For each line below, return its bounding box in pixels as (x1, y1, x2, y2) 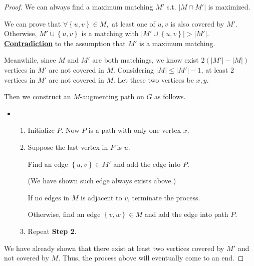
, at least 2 (201, 64, 234, 75)
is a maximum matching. (139, 38, 215, 48)
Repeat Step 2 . (28, 225, 77, 236)
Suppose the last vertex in (28, 141, 108, 152)
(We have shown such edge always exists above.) (28, 175, 176, 186)
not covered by (4, 252, 49, 263)
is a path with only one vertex (88, 125, 181, 135)
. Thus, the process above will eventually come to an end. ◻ (58, 252, 244, 263)
